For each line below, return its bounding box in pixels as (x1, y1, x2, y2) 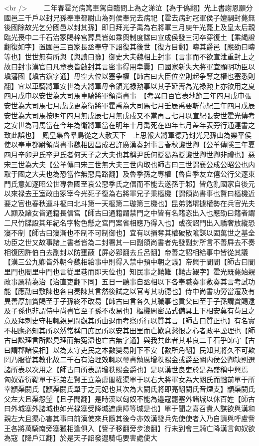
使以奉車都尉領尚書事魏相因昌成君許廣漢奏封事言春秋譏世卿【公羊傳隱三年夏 (4, 139, 255, 150)
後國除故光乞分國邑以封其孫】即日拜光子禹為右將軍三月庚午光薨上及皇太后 (4, 22, 248, 32)
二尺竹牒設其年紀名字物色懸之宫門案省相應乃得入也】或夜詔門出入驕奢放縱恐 (4, 218, 255, 228)
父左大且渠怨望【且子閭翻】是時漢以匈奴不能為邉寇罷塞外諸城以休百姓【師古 (4, 393, 255, 404)
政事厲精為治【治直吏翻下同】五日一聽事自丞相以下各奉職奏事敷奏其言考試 (4, 276, 248, 286)
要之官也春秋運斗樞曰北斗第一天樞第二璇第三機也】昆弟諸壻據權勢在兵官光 (4, 198, 248, 208)
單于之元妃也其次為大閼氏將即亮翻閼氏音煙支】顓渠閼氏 (73, 384, 255, 394)
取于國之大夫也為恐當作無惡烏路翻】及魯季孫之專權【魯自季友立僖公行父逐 (4, 169, 248, 179)
